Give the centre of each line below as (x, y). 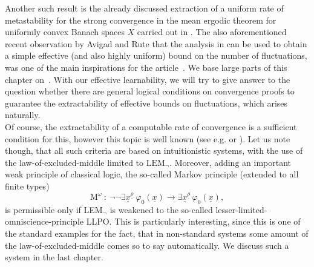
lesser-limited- (241, 209)
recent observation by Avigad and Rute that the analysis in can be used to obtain (156, 43)
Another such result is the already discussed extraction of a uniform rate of (144, 8)
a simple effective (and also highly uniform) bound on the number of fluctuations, (156, 55)
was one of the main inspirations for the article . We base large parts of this (146, 67)
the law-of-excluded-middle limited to (74, 162)
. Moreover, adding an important (230, 162)
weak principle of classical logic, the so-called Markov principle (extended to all (152, 174)
